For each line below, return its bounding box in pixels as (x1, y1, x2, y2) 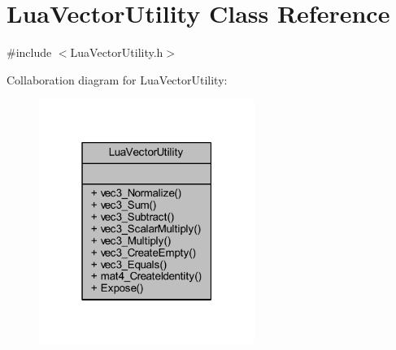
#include (7, 44, 52, 61)
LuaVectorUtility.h (70, 44, 163, 61)
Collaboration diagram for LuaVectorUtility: (7, 71, 228, 88)
